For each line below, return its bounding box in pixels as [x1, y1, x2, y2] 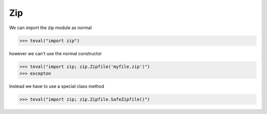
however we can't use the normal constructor [9, 50, 102, 56]
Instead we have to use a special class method [9, 83, 104, 89]
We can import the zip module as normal [9, 25, 92, 31]
